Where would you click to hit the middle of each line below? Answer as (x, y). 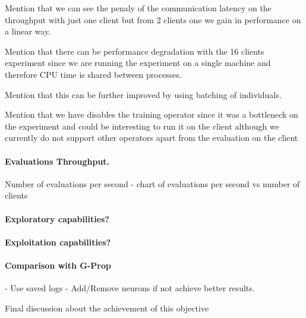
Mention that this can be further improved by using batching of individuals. (143, 94)
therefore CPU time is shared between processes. (93, 74)
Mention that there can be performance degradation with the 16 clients (135, 51)
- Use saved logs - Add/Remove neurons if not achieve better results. (130, 288)
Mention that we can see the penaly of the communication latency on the (138, 8)
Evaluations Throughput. (57, 161)
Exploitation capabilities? (58, 242)
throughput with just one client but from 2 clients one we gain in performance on (153, 19)
